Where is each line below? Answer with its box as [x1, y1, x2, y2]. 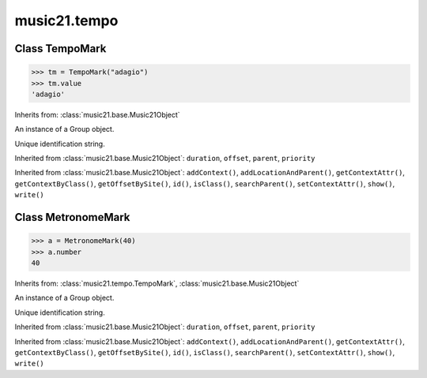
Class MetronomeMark [14, 211, 130, 224]
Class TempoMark [14, 42, 107, 55]
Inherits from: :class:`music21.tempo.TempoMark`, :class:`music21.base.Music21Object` [14, 279, 300, 288]
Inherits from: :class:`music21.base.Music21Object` [14, 110, 181, 119]
